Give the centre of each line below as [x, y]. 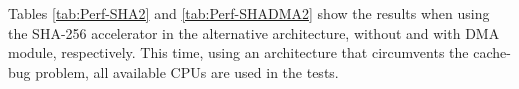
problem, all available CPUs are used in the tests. [187, 71]
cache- [492, 52]
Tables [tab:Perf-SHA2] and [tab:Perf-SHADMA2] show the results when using [249, 13]
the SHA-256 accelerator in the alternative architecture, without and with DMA [254, 32]
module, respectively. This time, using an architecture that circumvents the [238, 52]
